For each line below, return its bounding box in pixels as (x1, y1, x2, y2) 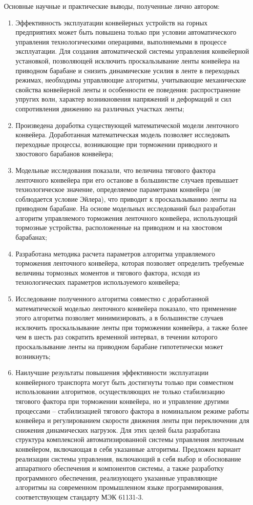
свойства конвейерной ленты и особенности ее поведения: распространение (15, 84, 241, 94)
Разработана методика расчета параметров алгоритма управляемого (15, 248, 215, 258)
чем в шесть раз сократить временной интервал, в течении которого (15, 332, 218, 342)
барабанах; (15, 232, 47, 242)
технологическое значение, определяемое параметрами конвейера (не (15, 184, 221, 194)
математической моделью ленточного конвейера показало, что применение (15, 303, 237, 313)
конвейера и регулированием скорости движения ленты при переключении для (15, 415, 250, 425)
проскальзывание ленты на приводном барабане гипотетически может (15, 341, 223, 351)
